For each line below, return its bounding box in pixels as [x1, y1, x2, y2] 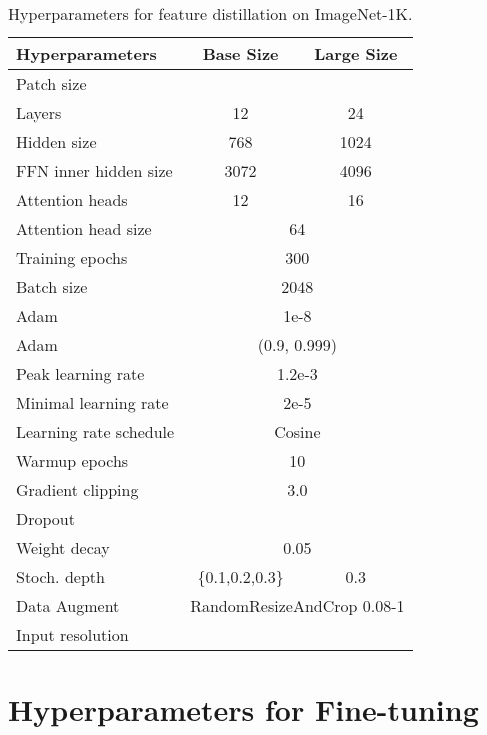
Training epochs [16, 246, 128, 269]
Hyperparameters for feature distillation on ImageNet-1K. [8, 2, 413, 25]
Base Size [202, 42, 279, 65]
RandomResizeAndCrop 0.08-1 [190, 594, 405, 617]
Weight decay [16, 536, 110, 559]
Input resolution [16, 623, 129, 646]
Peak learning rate [16, 362, 145, 385]
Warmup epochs [16, 449, 129, 472]
